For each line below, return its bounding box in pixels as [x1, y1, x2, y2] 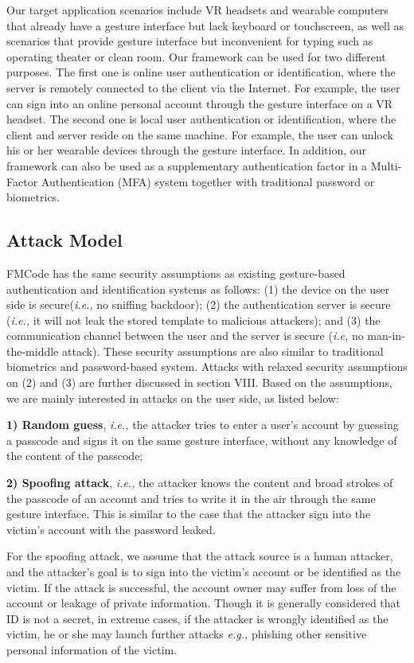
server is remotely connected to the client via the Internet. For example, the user [6, 79, 400, 96]
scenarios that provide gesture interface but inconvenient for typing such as [6, 33, 373, 49]
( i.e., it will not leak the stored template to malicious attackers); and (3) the [6, 311, 381, 328]
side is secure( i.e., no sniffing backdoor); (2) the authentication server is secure [6, 296, 391, 313]
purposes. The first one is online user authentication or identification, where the [6, 64, 396, 80]
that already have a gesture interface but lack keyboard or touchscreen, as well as [6, 17, 404, 33]
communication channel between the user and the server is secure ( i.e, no [6, 327, 364, 344]
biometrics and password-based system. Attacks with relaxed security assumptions [6, 358, 408, 375]
